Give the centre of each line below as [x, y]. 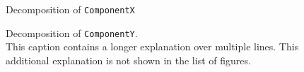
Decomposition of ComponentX [70, 9]
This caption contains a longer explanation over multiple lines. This [152, 46]
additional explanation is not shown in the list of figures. [128, 60]
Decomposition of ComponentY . [72, 33]
